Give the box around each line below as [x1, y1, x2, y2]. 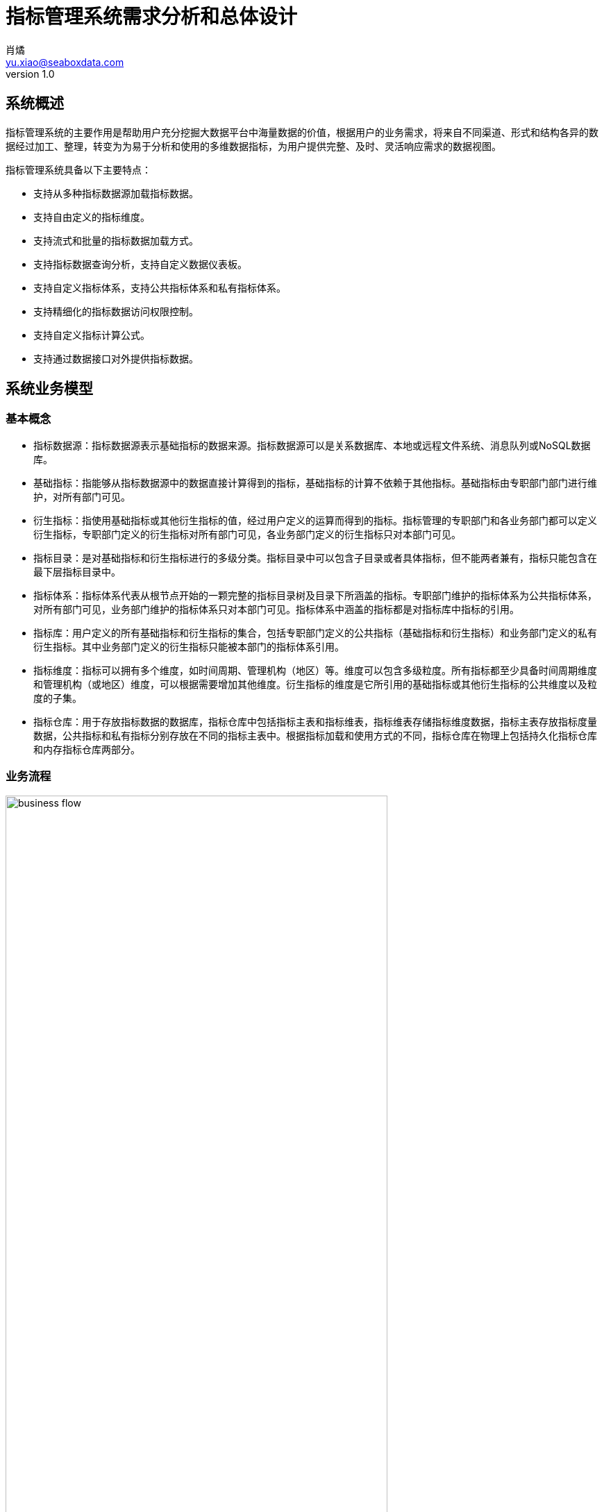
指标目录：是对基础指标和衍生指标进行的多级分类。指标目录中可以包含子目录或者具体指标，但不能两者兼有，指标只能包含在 [33, 551, 597, 564]
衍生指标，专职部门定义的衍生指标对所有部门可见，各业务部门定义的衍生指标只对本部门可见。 [33, 528, 461, 540]
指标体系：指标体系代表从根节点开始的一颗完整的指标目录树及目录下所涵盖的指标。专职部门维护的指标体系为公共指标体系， [33, 589, 597, 601]
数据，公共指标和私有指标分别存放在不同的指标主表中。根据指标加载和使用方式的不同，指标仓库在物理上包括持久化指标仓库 [33, 729, 597, 741]
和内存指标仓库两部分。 [33, 743, 140, 755]
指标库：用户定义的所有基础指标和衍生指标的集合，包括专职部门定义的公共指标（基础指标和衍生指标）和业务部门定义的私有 [33, 626, 597, 639]
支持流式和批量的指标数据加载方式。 [33, 234, 199, 246]
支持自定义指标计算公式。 [33, 328, 150, 341]
